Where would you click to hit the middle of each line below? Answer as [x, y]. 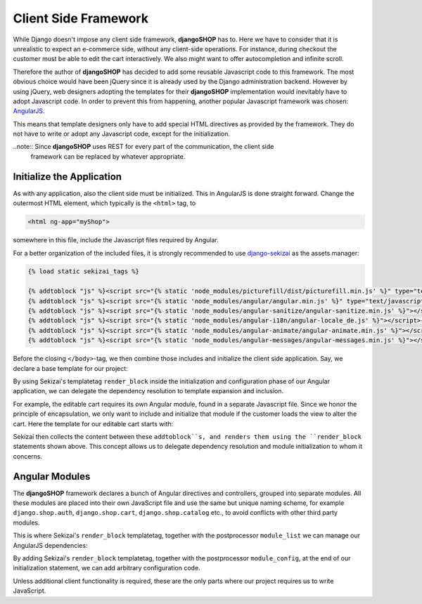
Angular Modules [52, 477]
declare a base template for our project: [70, 368]
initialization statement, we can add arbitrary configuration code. [107, 568]
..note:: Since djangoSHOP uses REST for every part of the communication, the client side [143, 147]
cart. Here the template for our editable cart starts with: [93, 424]
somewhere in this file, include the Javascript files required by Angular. [116, 240]
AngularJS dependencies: [50, 545]
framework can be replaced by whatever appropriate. [108, 156]
